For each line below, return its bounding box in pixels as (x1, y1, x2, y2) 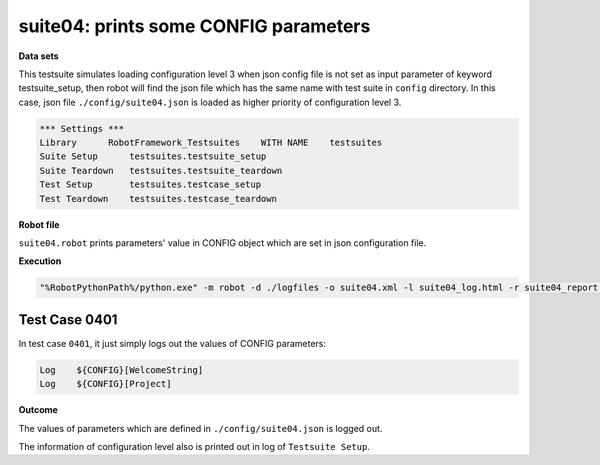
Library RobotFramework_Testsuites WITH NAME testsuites (39, 137, 383, 149)
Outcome (18, 404, 59, 416)
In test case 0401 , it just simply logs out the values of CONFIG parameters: (18, 337, 327, 349)
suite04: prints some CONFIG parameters (18, 15, 371, 37)
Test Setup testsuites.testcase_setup (39, 179, 262, 190)
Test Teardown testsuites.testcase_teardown (39, 193, 277, 204)
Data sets (18, 50, 59, 62)
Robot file (18, 218, 60, 230)
